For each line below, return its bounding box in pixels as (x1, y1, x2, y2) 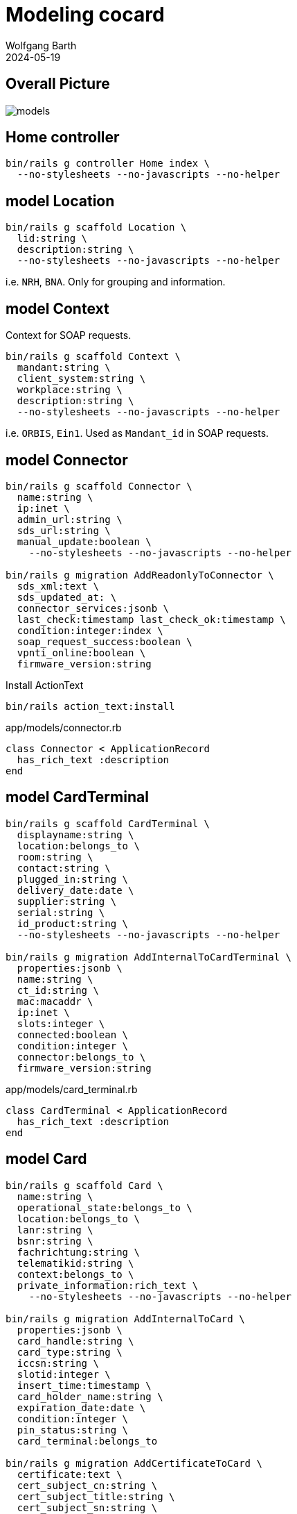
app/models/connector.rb (6, 721, 122, 733)
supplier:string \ (17, 895, 117, 907)
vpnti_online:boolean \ (17, 647, 146, 658)
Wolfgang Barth (6, 39, 77, 51)
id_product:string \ (17, 917, 129, 929)
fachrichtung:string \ (17, 1246, 140, 1258)
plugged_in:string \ (17, 873, 129, 885)
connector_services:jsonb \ (17, 602, 170, 614)
